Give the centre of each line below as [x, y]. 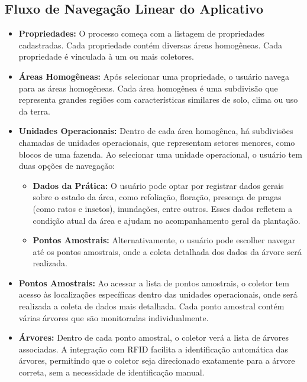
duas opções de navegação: [67, 166]
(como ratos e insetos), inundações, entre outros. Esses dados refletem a [163, 208]
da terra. [34, 111]
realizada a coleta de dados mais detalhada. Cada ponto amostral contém [151, 306]
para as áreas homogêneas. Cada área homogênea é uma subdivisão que [148, 88]
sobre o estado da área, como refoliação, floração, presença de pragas [157, 197]
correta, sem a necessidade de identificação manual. [112, 372]
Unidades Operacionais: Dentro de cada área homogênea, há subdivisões [156, 131]
